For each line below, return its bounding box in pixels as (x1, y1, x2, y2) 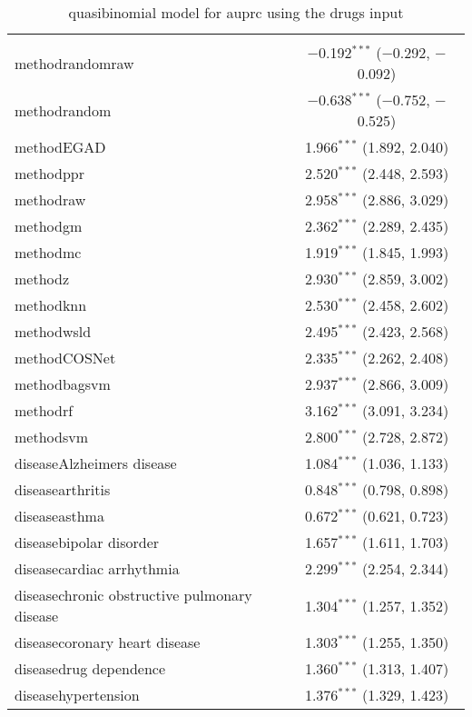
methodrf (15, 400, 74, 421)
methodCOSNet (15, 347, 116, 368)
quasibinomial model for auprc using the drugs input (68, 2, 404, 23)
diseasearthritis (15, 479, 111, 500)
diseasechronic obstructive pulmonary (15, 584, 252, 605)
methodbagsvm (15, 373, 111, 394)
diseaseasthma (15, 505, 104, 526)
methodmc (15, 242, 82, 263)
